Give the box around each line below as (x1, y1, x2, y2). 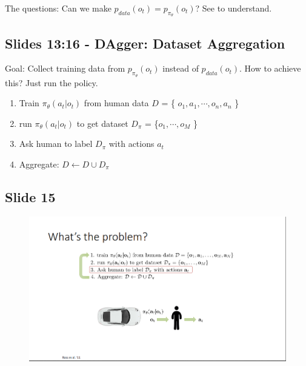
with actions (108, 137, 155, 150)
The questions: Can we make (5, 2, 111, 14)
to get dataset (76, 117, 128, 129)
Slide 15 (5, 187, 56, 206)
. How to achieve (239, 62, 301, 75)
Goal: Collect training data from (5, 62, 125, 75)
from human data (84, 97, 149, 109)
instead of (162, 62, 199, 75)
